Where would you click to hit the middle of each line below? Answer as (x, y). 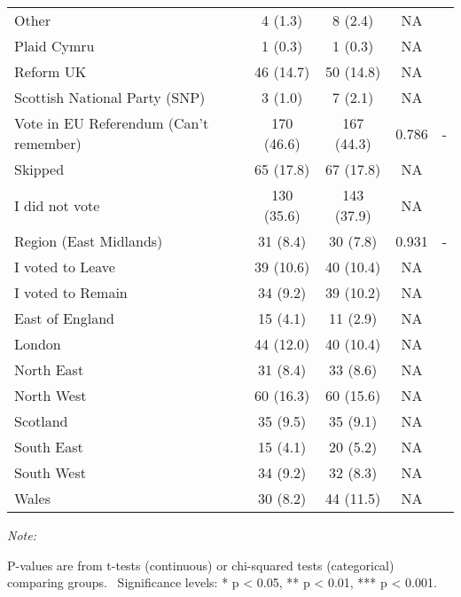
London (38, 344)
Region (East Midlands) (89, 241)
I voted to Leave (65, 267)
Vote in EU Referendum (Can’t (112, 123)
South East (49, 447)
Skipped (39, 169)
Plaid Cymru (55, 46)
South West (50, 472)
